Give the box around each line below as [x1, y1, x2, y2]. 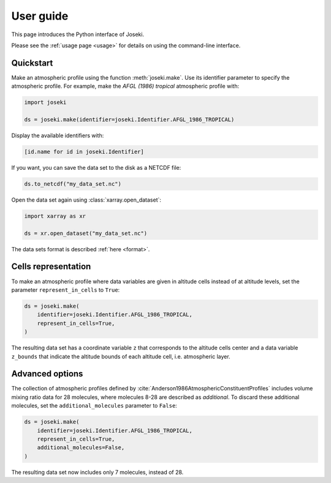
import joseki [24, 99, 67, 106]
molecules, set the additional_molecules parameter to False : [11, 402, 177, 409]
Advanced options [11, 368, 83, 379]
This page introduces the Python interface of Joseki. [11, 31, 144, 38]
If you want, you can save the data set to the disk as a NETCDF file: [11, 164, 181, 171]
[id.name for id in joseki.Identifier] [24, 148, 144, 155]
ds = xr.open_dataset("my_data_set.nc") [24, 230, 147, 237]
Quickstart [11, 58, 53, 68]
